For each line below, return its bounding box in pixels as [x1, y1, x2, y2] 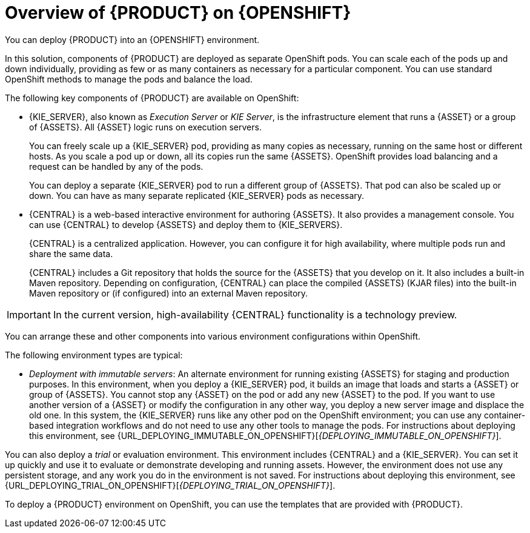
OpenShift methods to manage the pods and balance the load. [5, 73, 253, 84]
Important [7, 308, 51, 321]
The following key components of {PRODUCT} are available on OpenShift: [5, 92, 299, 103]
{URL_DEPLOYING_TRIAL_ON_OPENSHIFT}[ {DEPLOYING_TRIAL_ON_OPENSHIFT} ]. [5, 480, 336, 491]
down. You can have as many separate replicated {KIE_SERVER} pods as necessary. [29, 190, 365, 201]
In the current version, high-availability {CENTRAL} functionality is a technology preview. [53, 308, 457, 321]
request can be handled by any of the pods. [29, 161, 204, 172]
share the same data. [29, 248, 113, 259]
